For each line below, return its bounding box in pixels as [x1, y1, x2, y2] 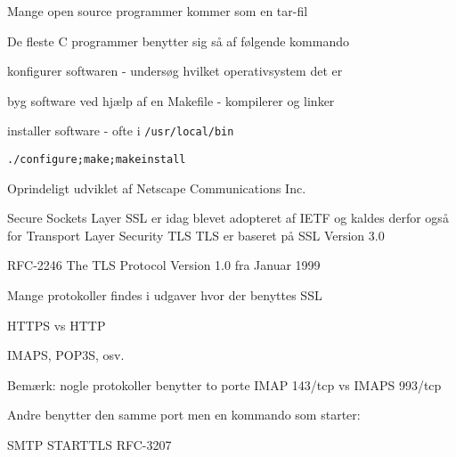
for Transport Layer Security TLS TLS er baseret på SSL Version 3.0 [7, 225, 385, 244]
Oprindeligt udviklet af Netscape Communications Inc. [7, 178, 306, 197]
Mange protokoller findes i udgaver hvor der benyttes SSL [7, 286, 322, 305]
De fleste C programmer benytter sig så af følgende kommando [7, 31, 349, 50]
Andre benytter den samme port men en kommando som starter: [7, 405, 361, 424]
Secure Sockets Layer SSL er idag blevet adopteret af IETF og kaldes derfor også [7, 208, 449, 227]
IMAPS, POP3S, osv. [7, 346, 125, 364]
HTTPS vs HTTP [7, 315, 106, 334]
